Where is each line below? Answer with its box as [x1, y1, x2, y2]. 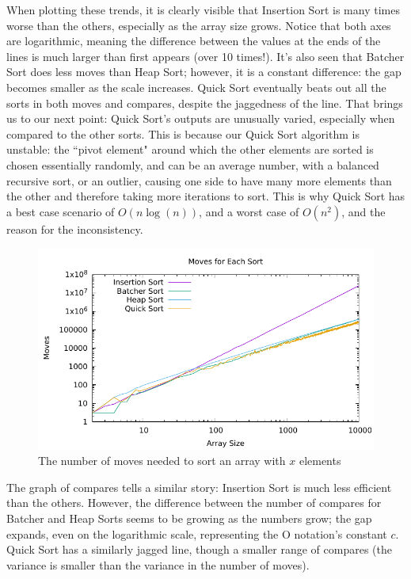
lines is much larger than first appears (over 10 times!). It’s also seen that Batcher [6, 48, 405, 64]
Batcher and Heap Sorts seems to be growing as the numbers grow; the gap [6, 510, 372, 527]
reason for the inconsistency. [6, 220, 143, 237]
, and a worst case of [199, 203, 299, 219]
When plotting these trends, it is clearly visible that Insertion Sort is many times [6, 2, 400, 17]
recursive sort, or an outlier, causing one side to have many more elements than [6, 172, 392, 189]
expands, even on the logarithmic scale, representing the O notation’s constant [6, 525, 387, 542]
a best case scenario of [6, 203, 115, 219]
